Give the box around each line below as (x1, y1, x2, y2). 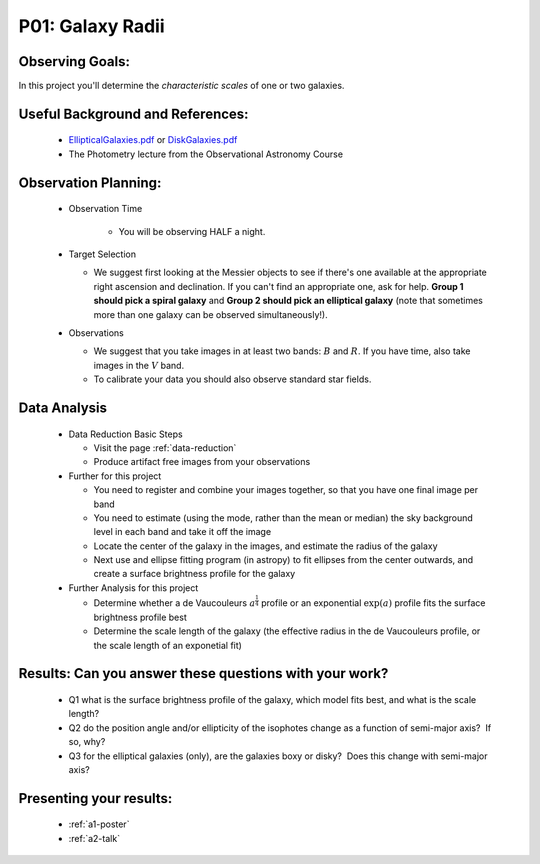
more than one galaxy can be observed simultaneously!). (93, 308, 329, 320)
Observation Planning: (18, 174, 162, 191)
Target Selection (68, 248, 137, 260)
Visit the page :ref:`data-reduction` (93, 441, 237, 454)
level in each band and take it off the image (93, 526, 272, 538)
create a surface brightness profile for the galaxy (93, 568, 296, 580)
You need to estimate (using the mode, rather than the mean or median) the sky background (93, 511, 474, 524)
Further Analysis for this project (68, 581, 199, 594)
